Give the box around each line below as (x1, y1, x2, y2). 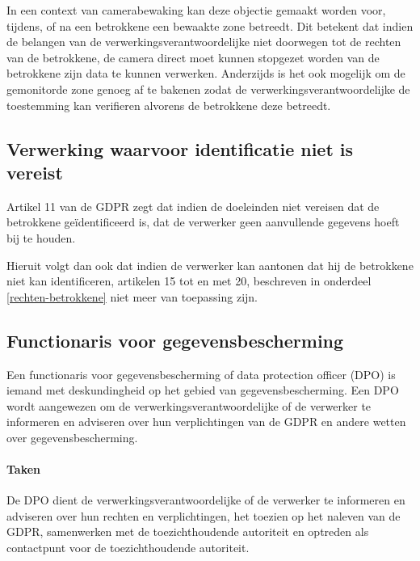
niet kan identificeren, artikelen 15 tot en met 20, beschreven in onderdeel (6, 272, 372, 289)
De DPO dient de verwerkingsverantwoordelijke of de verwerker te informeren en (6, 491, 405, 508)
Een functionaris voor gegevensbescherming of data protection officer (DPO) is (6, 365, 396, 382)
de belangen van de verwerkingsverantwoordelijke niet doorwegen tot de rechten (6, 33, 401, 50)
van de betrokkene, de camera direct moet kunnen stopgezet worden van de (6, 49, 380, 65)
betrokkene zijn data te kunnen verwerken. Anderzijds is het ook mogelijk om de (6, 65, 405, 82)
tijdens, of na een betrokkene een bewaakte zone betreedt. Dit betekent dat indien (6, 17, 414, 34)
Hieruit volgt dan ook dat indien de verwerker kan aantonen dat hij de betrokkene (6, 256, 414, 273)
